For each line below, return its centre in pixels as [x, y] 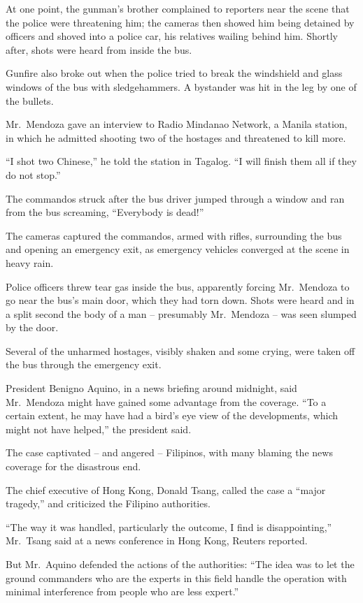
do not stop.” [33, 174]
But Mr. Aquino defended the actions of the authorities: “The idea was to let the [180, 564]
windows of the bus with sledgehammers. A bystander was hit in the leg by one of [181, 86]
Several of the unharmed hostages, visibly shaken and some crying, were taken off [180, 350]
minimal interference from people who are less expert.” [122, 591]
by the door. [32, 327]
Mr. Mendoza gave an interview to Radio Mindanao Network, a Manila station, [177, 124]
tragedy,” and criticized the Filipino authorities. [108, 503]
